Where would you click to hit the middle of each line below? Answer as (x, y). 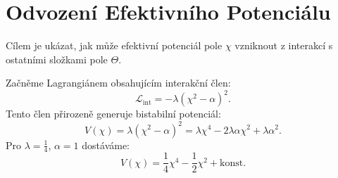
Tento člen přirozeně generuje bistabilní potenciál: (113, 114)
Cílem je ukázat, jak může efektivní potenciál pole (114, 45)
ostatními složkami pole (57, 59)
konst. (233, 163)
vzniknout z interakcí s (284, 45)
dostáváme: (106, 145)
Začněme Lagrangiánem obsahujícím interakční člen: (118, 83)
